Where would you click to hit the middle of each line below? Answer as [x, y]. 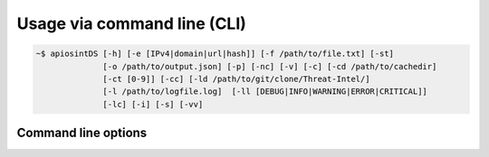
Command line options [82, 133]
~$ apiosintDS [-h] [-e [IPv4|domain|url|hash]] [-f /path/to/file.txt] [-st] [215, 54]
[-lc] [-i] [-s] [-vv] [153, 104]
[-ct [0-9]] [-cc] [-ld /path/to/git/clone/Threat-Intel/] [236, 78]
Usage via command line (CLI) [131, 23]
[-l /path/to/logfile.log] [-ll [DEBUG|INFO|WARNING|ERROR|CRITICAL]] [265, 92]
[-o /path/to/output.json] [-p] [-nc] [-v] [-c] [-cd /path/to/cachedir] [270, 66]
